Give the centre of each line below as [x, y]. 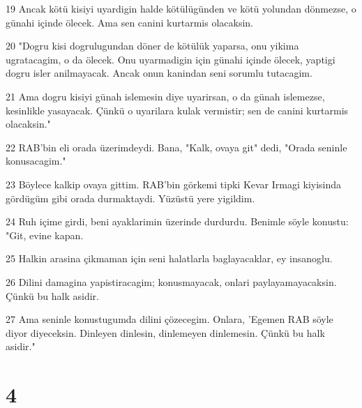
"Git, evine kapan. [45, 235]
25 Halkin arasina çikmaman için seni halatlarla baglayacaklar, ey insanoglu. [169, 258]
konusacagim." [36, 161]
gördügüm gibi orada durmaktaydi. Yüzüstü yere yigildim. [130, 198]
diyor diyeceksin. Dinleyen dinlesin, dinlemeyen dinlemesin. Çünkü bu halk [165, 332]
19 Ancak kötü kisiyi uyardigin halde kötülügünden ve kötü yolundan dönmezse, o [181, 8]
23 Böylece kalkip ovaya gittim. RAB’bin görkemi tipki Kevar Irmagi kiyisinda [174, 184]
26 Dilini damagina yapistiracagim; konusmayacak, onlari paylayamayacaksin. [171, 281]
